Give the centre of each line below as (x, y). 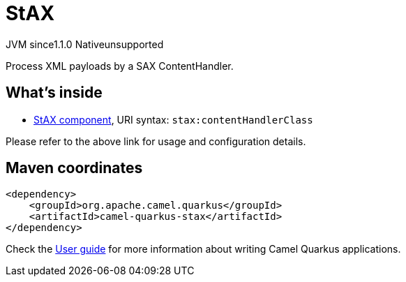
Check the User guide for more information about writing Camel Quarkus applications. (203, 249)
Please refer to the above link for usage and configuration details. (156, 141)
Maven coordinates (74, 168)
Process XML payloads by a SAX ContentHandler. (120, 66)
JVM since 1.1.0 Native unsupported (85, 44)
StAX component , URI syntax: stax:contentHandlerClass (173, 119)
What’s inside (54, 93)
